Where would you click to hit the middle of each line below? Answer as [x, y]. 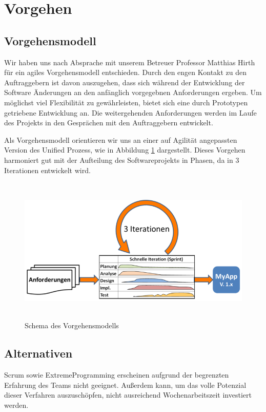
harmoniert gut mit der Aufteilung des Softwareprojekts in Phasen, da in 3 [122, 160]
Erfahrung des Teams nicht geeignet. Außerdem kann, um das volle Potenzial [125, 385]
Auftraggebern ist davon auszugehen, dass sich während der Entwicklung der [125, 82]
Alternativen [38, 353]
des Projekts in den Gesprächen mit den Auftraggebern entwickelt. [109, 123]
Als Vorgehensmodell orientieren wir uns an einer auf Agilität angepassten [121, 139]
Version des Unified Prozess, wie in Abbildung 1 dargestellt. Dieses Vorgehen [125, 150]
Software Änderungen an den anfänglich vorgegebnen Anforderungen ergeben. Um [133, 92]
